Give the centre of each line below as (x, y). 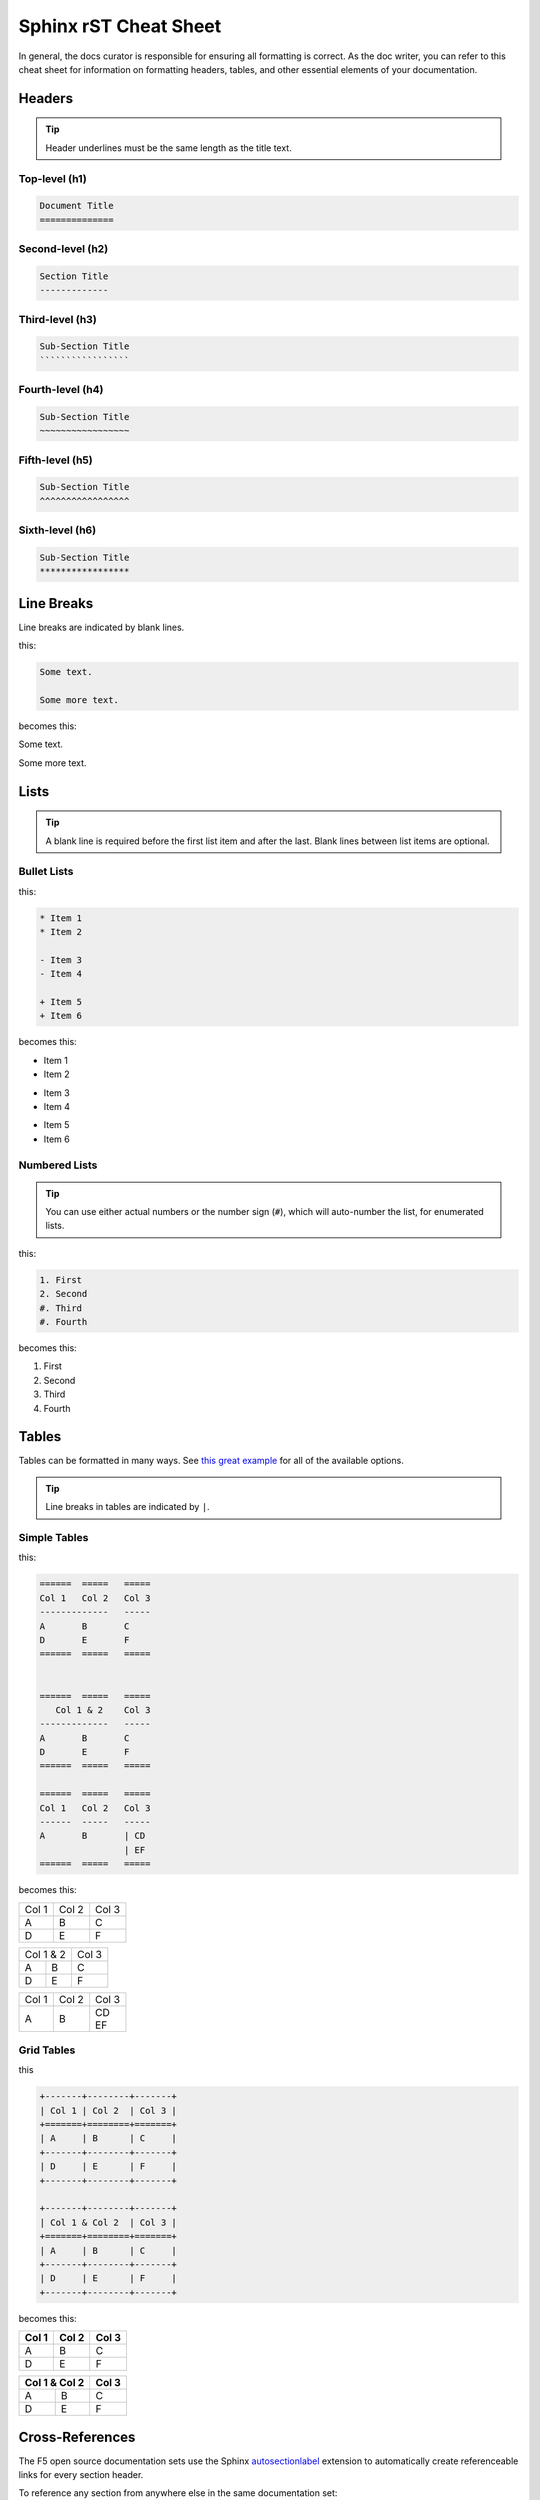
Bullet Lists (46, 872)
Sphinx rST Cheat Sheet (120, 26)
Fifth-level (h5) (56, 460)
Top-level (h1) (52, 178)
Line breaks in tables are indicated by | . (127, 1507)
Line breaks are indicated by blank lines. (101, 627)
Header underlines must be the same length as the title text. (168, 147)
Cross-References (77, 2436)
